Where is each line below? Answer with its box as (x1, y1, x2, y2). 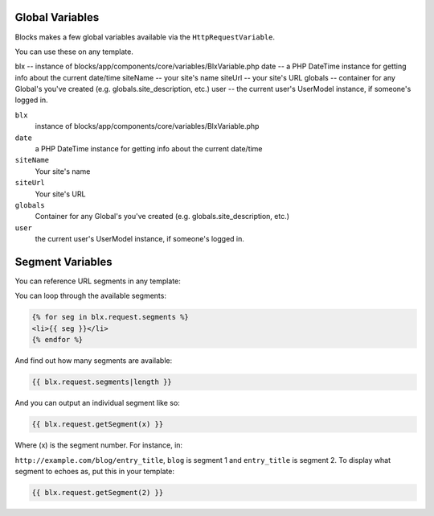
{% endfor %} (31, 335, 84, 345)
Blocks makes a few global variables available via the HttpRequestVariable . (14, 32, 276, 42)
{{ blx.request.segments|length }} (31, 378, 172, 386)
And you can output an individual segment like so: (14, 398, 180, 408)
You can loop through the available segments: (14, 291, 166, 301)
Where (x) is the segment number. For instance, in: (14, 440, 183, 450)
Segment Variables (14, 254, 113, 269)
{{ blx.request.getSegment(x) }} (31, 419, 164, 429)
